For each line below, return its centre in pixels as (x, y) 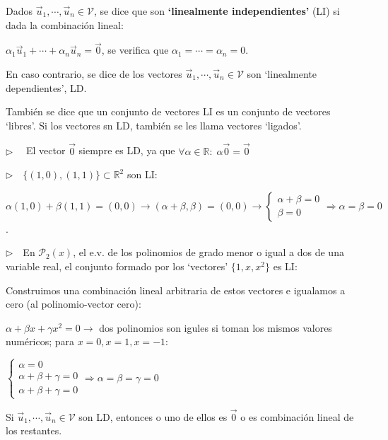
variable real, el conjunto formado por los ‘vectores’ (117, 266)
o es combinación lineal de (297, 416)
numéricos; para (40, 341)
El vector (46, 150)
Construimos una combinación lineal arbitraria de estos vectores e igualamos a (176, 290)
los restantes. (34, 430)
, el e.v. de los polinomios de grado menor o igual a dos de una (208, 252)
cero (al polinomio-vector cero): (74, 304)
